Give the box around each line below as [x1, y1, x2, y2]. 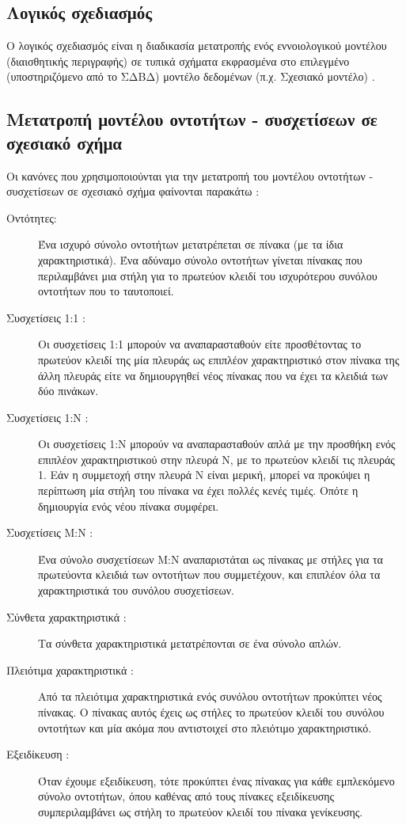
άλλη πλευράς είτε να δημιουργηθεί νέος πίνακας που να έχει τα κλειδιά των [38, 367, 389, 383]
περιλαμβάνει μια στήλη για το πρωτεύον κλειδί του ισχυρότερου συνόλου [38, 267, 378, 283]
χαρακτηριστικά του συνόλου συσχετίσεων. [38, 582, 234, 599]
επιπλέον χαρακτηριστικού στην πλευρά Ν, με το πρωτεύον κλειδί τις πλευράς [38, 451, 395, 467]
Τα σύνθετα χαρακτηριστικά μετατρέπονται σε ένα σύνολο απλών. [38, 635, 342, 652]
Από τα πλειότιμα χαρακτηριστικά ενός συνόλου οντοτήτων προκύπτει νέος [38, 688, 382, 705]
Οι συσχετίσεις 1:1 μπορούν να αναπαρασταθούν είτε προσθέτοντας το [38, 336, 362, 352]
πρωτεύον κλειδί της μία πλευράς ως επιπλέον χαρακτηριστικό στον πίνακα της [38, 351, 400, 367]
